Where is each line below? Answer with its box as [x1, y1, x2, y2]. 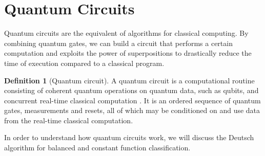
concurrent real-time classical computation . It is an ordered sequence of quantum [4, 95, 261, 105]
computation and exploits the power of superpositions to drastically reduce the [4, 48, 252, 58]
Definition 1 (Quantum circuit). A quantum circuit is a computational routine [4, 75, 255, 85]
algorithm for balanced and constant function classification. [4, 142, 191, 153]
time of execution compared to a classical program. [4, 57, 165, 68]
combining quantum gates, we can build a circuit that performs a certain [4, 37, 233, 48]
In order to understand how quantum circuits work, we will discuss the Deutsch [4, 132, 254, 143]
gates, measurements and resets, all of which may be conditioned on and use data [4, 105, 260, 116]
